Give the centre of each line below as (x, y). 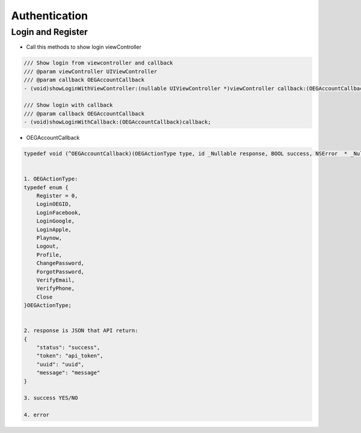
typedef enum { (46, 187)
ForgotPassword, (60, 272)
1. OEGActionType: (51, 179)
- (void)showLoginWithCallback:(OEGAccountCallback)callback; (117, 122)
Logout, (48, 246)
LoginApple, (54, 229)
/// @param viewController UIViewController (91, 71)
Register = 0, (57, 196)
